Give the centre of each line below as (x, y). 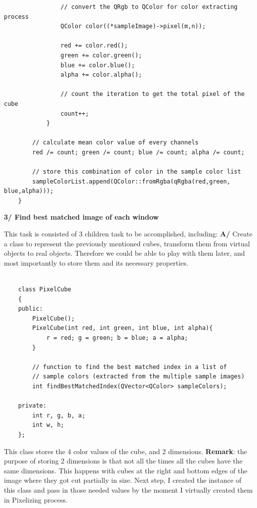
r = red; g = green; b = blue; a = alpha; (117, 338)
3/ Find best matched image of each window (82, 217)
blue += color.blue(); (98, 65)
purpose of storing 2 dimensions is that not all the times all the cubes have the (123, 461)
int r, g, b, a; (59, 415)
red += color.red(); (94, 46)
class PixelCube (45, 290)
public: (30, 309)
